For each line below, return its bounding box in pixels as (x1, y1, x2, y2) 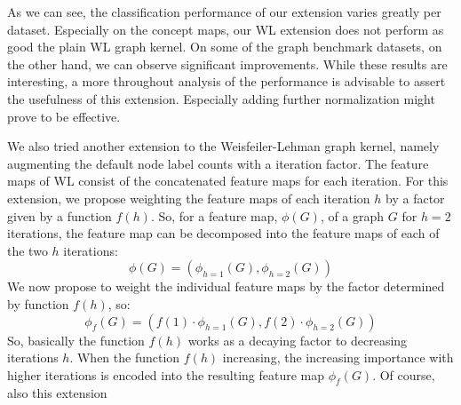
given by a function (7, 206, 112, 225)
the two (7, 241, 48, 259)
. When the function (69, 348, 180, 367)
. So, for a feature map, (150, 206, 278, 225)
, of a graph (320, 206, 385, 225)
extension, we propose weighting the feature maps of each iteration (7, 188, 370, 207)
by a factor (385, 188, 445, 207)
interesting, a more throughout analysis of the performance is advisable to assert (7, 72, 446, 91)
